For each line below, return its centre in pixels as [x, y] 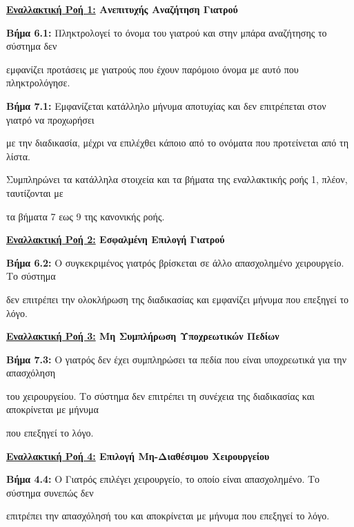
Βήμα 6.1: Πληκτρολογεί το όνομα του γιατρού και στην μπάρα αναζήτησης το [167, 32]
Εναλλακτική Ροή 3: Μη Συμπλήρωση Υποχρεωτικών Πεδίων [143, 336]
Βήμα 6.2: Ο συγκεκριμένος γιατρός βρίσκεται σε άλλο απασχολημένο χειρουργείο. [175, 262]
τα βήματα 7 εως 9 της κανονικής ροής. [86, 216]
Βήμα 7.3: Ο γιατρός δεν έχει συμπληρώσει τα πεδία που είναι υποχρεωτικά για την [177, 359]
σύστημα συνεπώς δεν [50, 492]
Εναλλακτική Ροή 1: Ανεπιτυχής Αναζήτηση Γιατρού [122, 9]
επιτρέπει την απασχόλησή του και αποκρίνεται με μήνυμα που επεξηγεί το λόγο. [168, 516]
